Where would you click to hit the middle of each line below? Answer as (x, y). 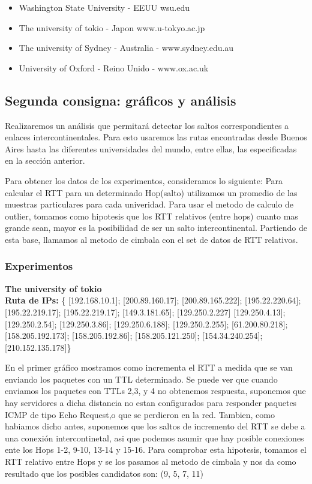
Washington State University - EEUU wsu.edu (104, 7)
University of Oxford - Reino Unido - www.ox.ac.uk (114, 67)
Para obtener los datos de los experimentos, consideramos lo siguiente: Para (144, 180)
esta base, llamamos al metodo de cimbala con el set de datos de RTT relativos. (151, 239)
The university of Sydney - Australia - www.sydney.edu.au (126, 48)
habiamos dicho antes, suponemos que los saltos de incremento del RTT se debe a (155, 426)
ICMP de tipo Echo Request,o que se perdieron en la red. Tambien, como (140, 414)
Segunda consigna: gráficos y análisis (121, 100)
